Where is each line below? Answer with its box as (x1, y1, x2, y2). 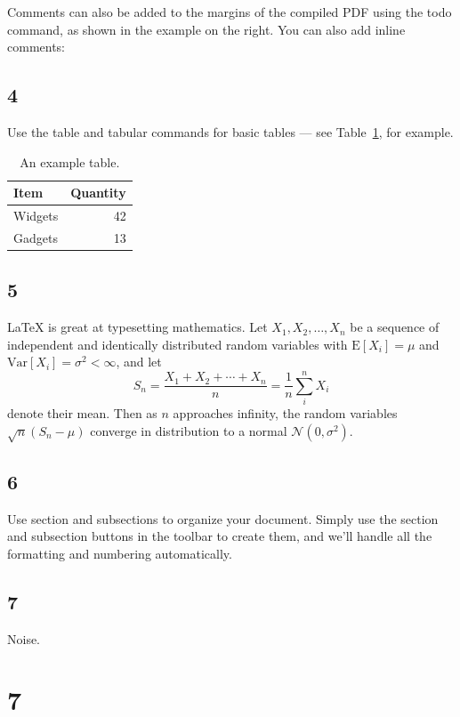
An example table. (20, 152, 120, 171)
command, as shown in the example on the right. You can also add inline (7, 20, 406, 38)
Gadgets (13, 228, 58, 246)
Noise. (7, 629, 41, 648)
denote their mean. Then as (7, 404, 157, 423)
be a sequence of (350, 318, 440, 336)
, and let (116, 352, 162, 371)
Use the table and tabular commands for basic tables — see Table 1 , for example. (7, 122, 454, 141)
